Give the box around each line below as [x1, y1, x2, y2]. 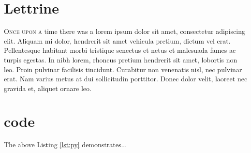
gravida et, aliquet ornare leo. [4, 83, 91, 93]
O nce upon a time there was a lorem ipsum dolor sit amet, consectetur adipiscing [4, 26, 245, 36]
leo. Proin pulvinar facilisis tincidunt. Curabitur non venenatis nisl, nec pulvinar [4, 64, 242, 74]
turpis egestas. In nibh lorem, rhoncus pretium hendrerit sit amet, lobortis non [4, 54, 237, 64]
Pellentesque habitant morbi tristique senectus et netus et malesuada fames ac [4, 45, 236, 55]
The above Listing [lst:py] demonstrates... [4, 139, 127, 150]
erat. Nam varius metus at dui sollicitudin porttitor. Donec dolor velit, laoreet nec [4, 74, 248, 84]
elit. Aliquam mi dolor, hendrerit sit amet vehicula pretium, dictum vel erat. [4, 35, 231, 46]
